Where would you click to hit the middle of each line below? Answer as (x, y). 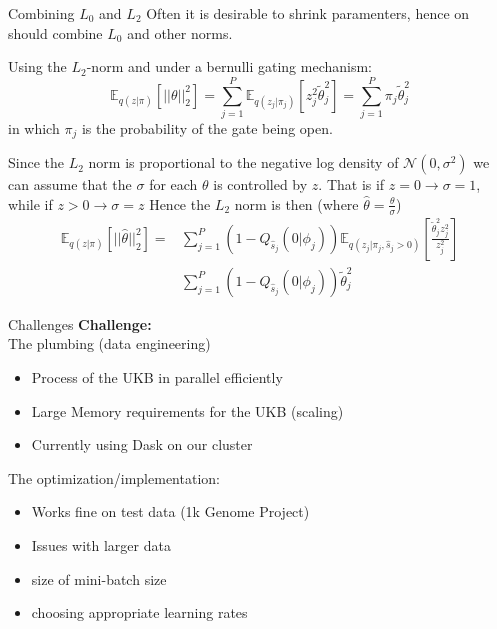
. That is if (351, 184)
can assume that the (70, 184)
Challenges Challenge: (80, 323)
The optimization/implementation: (114, 477)
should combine (55, 32)
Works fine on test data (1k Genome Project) (170, 511)
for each (173, 184)
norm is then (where (296, 203)
